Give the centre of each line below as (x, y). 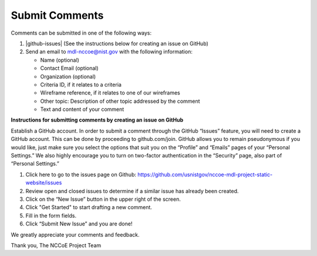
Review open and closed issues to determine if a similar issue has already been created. (132, 191)
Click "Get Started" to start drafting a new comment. (89, 207)
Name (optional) (60, 60)
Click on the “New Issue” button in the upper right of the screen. (103, 199)
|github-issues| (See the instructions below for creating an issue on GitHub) (117, 43)
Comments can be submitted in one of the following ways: (81, 33)
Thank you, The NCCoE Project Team (56, 245)
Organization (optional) (68, 76)
